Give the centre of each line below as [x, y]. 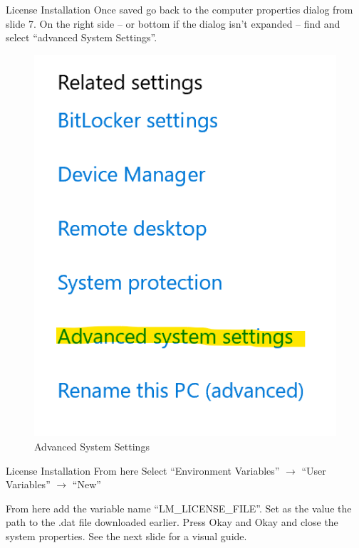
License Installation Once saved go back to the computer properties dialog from [179, 9]
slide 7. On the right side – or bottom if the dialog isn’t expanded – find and [173, 23]
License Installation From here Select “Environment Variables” [143, 470]
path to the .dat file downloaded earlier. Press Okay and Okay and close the [172, 522]
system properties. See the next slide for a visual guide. [126, 536]
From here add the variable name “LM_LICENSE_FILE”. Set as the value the [179, 508]
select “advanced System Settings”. [82, 37]
